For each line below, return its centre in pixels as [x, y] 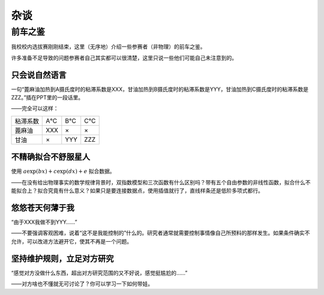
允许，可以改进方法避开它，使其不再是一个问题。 [71, 241]
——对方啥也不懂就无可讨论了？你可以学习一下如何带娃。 [82, 284]
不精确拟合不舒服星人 [50, 157]
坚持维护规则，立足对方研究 [62, 258]
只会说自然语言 [39, 75]
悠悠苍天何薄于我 [43, 207]
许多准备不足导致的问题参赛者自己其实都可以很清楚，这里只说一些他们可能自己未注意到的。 [124, 57]
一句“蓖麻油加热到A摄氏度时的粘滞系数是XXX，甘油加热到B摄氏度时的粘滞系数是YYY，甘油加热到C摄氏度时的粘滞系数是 [160, 89]
